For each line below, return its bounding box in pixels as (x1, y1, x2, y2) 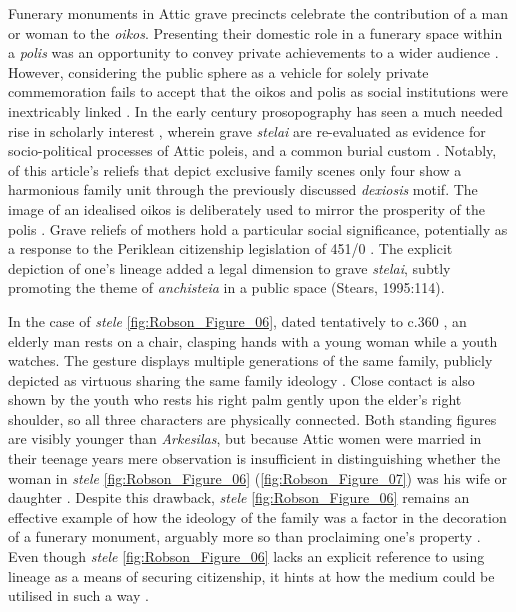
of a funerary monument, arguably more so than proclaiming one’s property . (8, 526, 481, 547)
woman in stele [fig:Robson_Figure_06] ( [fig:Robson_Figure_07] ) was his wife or (8, 467, 508, 488)
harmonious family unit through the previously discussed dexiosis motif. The (8, 179, 478, 200)
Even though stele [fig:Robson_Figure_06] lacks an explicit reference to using (8, 546, 485, 567)
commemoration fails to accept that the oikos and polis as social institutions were (8, 81, 508, 102)
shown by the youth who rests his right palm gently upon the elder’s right (8, 389, 462, 410)
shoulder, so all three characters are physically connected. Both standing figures (8, 408, 497, 429)
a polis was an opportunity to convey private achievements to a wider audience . (8, 42, 499, 63)
